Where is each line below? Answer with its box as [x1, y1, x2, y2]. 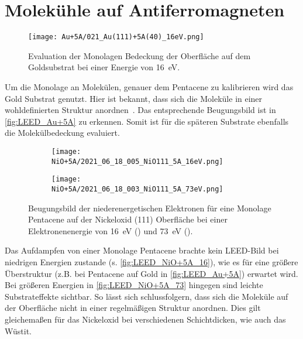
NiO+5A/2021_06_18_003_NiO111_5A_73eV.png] [51, 184, 223, 193]
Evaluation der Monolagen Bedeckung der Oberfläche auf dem [28, 49, 251, 61]
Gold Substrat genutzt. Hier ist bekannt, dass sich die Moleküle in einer [5, 92, 263, 104]
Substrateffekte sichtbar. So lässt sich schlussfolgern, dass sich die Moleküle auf [5, 290, 288, 302]
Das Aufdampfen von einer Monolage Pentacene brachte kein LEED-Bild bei [5, 244, 279, 256]
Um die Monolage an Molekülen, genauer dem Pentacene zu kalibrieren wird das [5, 80, 294, 93]
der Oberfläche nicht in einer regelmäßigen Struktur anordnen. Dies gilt [5, 302, 261, 314]
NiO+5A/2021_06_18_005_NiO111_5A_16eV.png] [51, 157, 223, 166]
